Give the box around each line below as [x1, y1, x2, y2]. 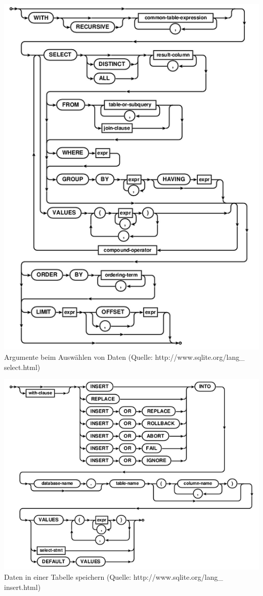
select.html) [4, 361, 40, 372]
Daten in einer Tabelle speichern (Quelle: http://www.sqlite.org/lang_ [4, 572, 223, 582]
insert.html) [4, 581, 41, 592]
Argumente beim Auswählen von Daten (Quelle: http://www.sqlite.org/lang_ [4, 351, 245, 362]
